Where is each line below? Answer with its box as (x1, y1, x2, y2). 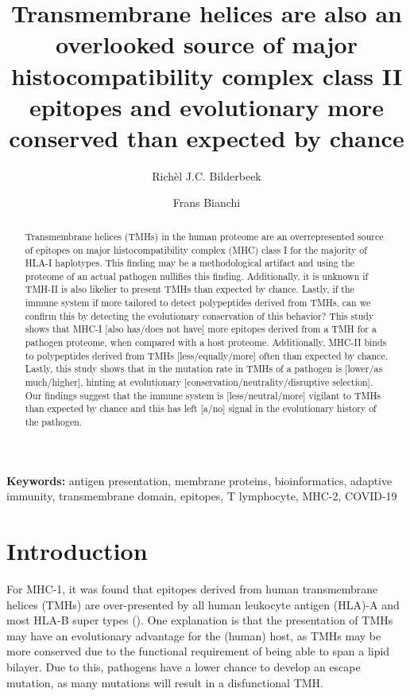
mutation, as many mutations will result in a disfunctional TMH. (6, 674, 323, 690)
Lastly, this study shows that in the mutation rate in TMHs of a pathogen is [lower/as (25, 362, 383, 375)
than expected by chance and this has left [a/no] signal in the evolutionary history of (25, 402, 377, 415)
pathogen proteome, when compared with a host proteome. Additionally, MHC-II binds (25, 336, 387, 349)
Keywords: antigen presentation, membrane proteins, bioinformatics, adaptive (6, 472, 393, 488)
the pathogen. (25, 415, 83, 429)
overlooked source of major (56, 28, 358, 60)
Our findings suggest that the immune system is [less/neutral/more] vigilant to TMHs (25, 388, 381, 402)
